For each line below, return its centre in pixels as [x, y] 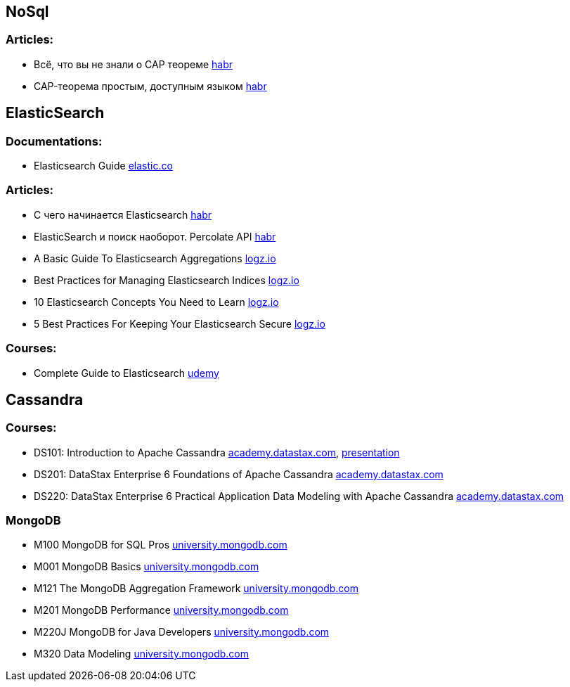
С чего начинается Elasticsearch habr [123, 214]
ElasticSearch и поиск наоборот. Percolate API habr [155, 236]
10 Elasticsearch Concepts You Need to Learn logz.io [156, 302]
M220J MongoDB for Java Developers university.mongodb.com [182, 632]
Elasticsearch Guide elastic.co [103, 166]
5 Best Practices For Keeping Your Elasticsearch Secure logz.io [180, 323]
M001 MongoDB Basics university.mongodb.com [147, 567]
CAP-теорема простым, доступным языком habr [150, 86]
